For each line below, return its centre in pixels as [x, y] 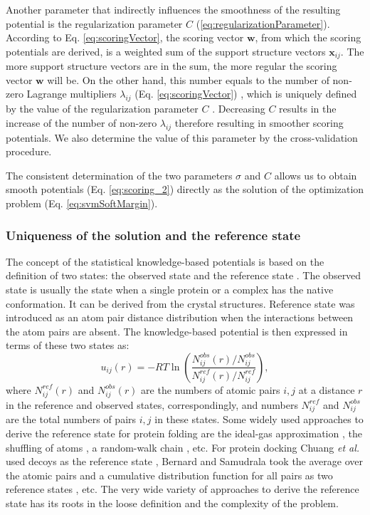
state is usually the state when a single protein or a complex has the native [170, 289]
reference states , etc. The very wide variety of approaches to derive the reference [183, 489]
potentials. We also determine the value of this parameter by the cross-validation [182, 137]
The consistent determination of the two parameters [119, 175]
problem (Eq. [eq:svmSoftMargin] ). [82, 203]
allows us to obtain [316, 175]
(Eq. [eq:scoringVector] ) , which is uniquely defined [246, 94]
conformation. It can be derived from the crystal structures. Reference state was [180, 303]
